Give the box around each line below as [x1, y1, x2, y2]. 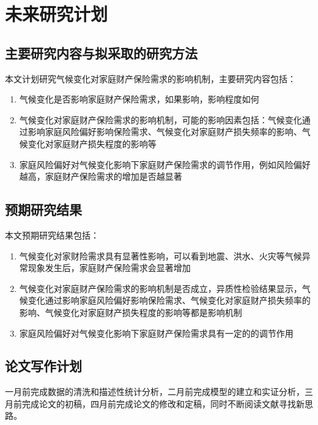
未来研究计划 [5, 1, 108, 26]
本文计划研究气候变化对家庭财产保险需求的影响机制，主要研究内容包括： [5, 72, 296, 85]
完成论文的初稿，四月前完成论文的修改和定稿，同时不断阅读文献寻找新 [21, 397, 305, 410]
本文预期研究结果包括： [5, 228, 99, 241]
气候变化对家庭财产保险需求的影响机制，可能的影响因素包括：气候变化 [19, 113, 302, 126]
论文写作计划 [5, 356, 82, 375]
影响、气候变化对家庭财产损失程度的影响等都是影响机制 [19, 305, 242, 318]
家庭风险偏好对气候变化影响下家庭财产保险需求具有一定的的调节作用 [19, 326, 294, 339]
